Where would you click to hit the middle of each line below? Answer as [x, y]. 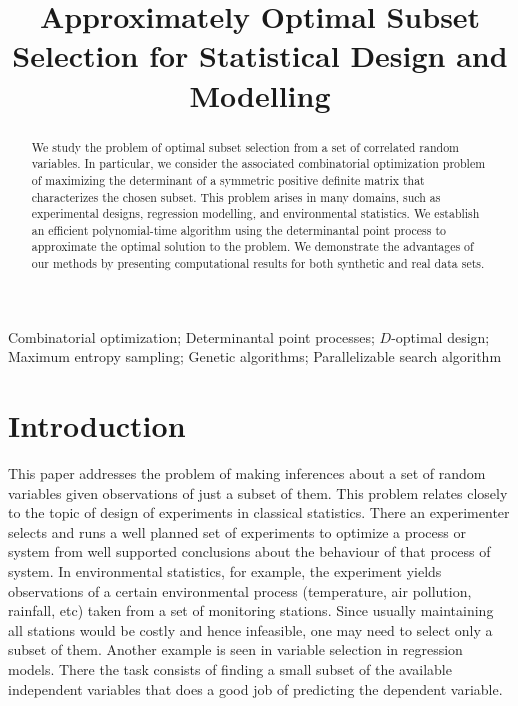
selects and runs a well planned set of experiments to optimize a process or [237, 531]
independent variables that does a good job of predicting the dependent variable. [255, 688]
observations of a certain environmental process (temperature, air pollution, [240, 590]
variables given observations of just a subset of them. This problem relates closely [258, 492]
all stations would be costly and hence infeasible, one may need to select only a [250, 629]
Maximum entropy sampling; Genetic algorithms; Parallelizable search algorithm [255, 356]
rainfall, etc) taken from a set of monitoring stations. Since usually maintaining [251, 610]
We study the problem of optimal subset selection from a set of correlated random [245, 146]
